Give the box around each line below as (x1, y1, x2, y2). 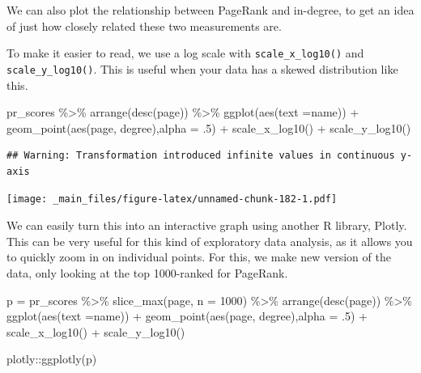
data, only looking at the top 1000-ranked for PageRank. (6, 264, 288, 281)
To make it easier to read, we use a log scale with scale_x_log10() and (6, 45, 364, 61)
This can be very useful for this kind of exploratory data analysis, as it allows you (6, 232, 413, 249)
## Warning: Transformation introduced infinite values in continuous (6, 150, 395, 162)
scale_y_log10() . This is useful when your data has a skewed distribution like (6, 60, 398, 77)
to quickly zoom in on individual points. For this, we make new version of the (6, 248, 391, 265)
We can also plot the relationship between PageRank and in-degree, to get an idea (6, 2, 415, 18)
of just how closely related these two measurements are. (6, 17, 282, 34)
